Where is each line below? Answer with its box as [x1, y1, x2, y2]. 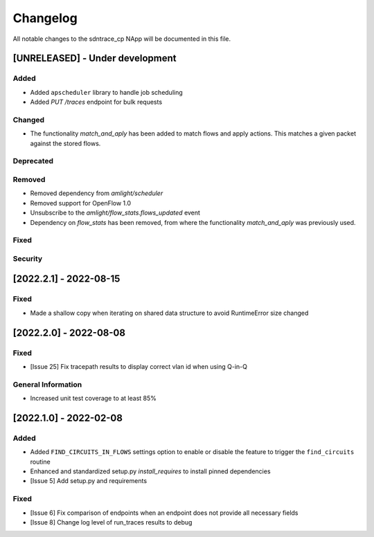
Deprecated [12, 156, 54, 166]
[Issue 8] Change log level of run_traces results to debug [30, 518, 193, 526]
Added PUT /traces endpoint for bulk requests [30, 98, 163, 107]
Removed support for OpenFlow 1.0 [30, 199, 132, 207]
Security [12, 253, 43, 263]
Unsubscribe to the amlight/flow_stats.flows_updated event [30, 208, 201, 217]
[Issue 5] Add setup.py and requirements [30, 477, 148, 485]
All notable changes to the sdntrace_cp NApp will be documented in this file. [12, 35, 231, 43]
